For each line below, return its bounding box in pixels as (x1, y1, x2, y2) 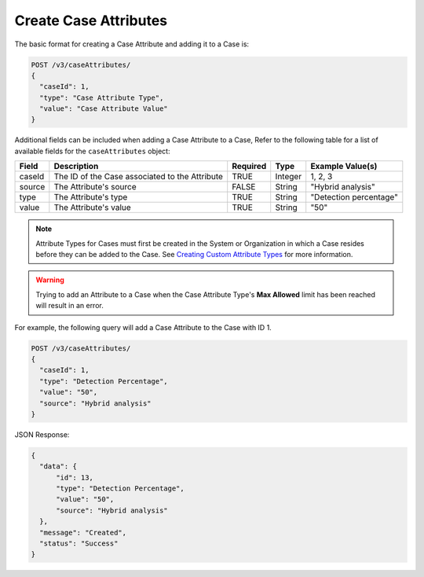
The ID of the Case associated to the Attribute (53, 171, 224, 182)
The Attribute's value (53, 202, 131, 213)
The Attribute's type (53, 192, 128, 203)
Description (53, 161, 99, 172)
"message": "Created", (39, 527, 127, 537)
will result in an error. (35, 301, 104, 311)
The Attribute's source (53, 182, 137, 193)
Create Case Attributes (14, 12, 168, 29)
